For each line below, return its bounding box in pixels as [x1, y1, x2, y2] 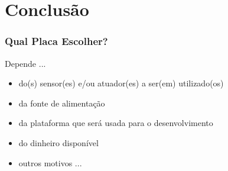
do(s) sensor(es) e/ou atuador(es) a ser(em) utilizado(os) [18, 77, 224, 89]
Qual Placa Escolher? [5, 34, 108, 49]
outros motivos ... [18, 156, 82, 169]
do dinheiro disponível [18, 136, 99, 149]
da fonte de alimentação [18, 96, 105, 109]
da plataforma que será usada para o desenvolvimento [18, 117, 213, 129]
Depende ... [5, 57, 46, 69]
